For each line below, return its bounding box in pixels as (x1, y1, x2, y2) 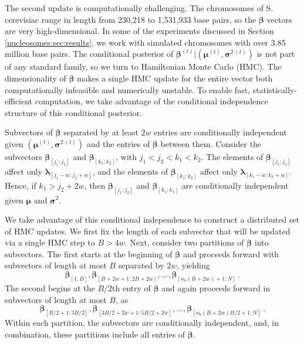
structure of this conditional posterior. (5, 106, 142, 118)
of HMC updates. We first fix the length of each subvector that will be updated (5, 224, 291, 237)
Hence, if (5, 179, 36, 191)
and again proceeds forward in (161, 281, 271, 294)
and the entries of (86, 137, 150, 149)
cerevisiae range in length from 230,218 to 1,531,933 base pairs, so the (5, 13, 256, 25)
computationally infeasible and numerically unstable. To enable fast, (5, 83, 250, 96)
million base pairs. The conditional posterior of (5, 47, 174, 60)
